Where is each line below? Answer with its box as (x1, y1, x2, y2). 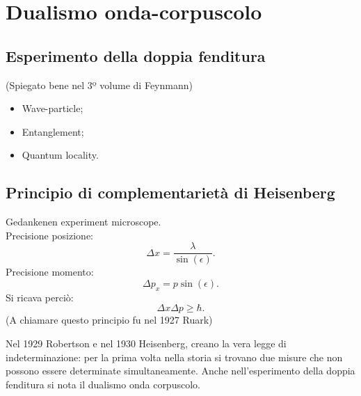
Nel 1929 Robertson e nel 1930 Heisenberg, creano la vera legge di (6, 335, 287, 350)
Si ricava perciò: (6, 290, 74, 304)
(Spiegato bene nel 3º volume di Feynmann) (6, 77, 193, 92)
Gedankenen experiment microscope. (6, 214, 161, 229)
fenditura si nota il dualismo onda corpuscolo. (6, 377, 200, 391)
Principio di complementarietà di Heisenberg (6, 182, 335, 203)
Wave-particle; (22, 101, 83, 116)
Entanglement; (22, 124, 84, 138)
